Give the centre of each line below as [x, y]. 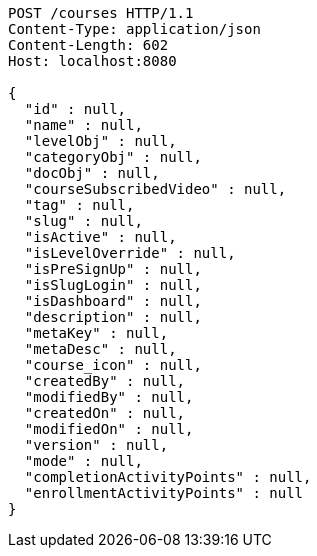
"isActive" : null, [100, 237]
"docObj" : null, [92, 173]
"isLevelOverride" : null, [130, 253]
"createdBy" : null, [105, 381]
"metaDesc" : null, [100, 349]
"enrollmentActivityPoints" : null [164, 493]
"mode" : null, [83, 461]
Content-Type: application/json [134, 29]
